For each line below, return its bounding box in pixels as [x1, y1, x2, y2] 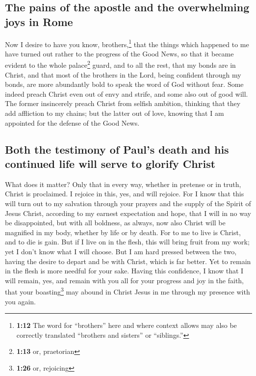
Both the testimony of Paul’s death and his [5, 141, 229, 157]
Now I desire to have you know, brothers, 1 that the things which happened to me [5, 37, 249, 49]
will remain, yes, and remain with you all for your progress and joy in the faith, [5, 275, 244, 285]
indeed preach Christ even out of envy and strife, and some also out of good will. [5, 88, 248, 99]
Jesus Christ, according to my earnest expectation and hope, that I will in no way [5, 208, 251, 218]
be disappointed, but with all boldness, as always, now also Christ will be [5, 217, 226, 228]
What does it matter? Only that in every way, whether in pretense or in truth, [5, 179, 241, 189]
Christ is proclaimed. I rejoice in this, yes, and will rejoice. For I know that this [5, 188, 244, 199]
